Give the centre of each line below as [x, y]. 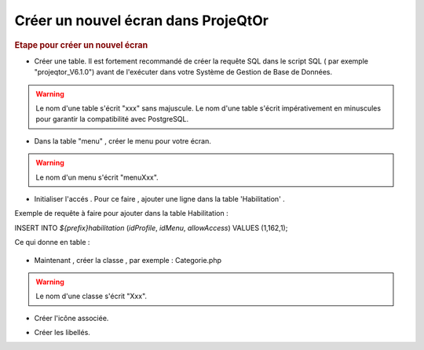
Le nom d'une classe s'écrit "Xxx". [91, 296]
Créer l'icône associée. [71, 318]
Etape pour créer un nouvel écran [81, 45]
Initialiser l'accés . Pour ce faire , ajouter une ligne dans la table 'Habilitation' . [160, 199]
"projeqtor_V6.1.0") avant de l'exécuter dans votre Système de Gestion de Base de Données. [183, 72]
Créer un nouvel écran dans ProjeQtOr [141, 20]
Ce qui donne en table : [52, 242]
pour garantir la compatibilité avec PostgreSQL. [112, 119]
